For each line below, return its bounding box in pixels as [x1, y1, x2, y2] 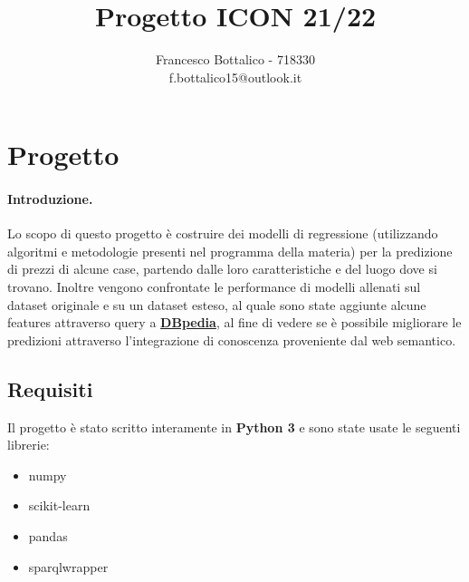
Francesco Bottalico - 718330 [156, 50, 315, 69]
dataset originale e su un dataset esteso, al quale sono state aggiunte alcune [7, 295, 426, 314]
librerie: [7, 435, 50, 454]
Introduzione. [7, 189, 93, 209]
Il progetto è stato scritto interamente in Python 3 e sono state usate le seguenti [7, 417, 461, 436]
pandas [28, 527, 68, 546]
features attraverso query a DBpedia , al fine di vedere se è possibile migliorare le [7, 313, 462, 332]
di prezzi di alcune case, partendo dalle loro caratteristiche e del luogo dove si [7, 259, 437, 278]
